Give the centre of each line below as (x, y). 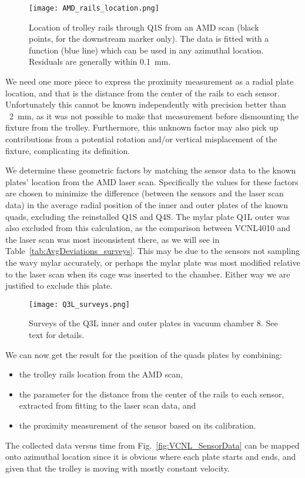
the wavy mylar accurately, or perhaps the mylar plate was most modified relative (153, 262)
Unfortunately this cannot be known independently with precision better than (146, 104)
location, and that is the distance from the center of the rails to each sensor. (143, 93)
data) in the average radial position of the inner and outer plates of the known (147, 204)
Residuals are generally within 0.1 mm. (100, 61)
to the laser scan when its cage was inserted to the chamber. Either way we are (148, 274)
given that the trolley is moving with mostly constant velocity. (118, 468)
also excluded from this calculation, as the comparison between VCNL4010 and (148, 228)
